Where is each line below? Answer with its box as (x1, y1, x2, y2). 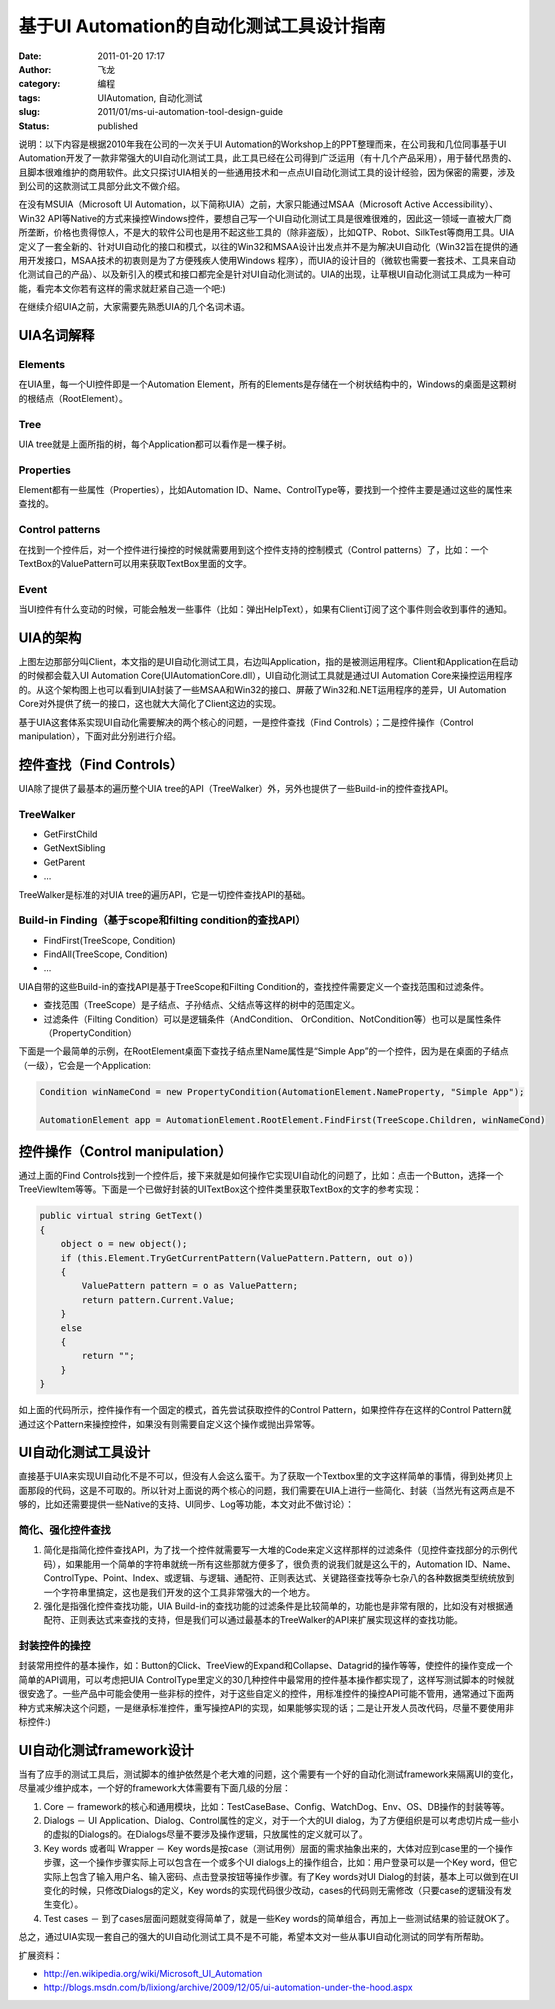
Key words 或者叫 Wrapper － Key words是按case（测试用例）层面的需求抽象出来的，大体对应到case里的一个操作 (43, 1842, 514, 1854)
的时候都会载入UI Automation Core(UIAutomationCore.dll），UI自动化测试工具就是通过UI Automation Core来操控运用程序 (18, 670, 514, 682)
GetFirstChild (43, 828, 98, 840)
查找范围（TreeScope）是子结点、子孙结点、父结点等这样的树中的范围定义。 (43, 999, 360, 1011)
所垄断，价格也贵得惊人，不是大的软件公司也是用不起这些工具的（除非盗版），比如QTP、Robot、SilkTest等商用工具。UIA (18, 226, 515, 239)
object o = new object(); (60, 1238, 188, 1250)
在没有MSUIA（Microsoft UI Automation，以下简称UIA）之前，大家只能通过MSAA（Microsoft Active (18, 198, 431, 210)
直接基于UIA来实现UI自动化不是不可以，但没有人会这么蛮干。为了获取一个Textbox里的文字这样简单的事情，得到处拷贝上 (18, 1470, 514, 1482)
